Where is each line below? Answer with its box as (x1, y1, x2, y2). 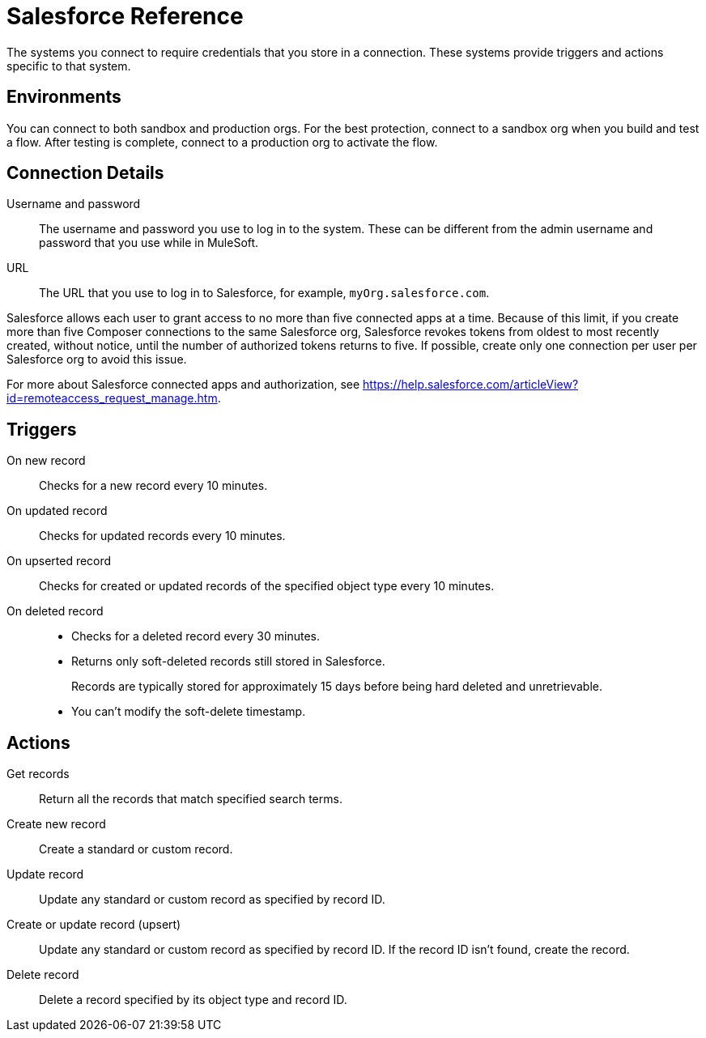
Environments (6, 87, 121, 108)
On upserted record (6, 554, 112, 568)
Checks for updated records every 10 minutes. (39, 529, 286, 543)
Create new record (6, 817, 106, 832)
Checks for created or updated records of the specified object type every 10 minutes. (39, 579, 495, 593)
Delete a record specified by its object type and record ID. (39, 993, 347, 1007)
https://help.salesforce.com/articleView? (363, 377, 579, 392)
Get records (6, 767, 70, 781)
